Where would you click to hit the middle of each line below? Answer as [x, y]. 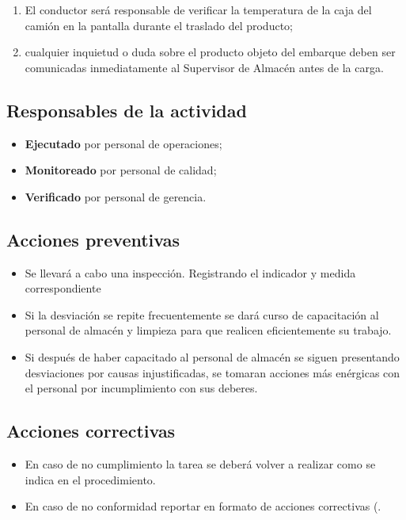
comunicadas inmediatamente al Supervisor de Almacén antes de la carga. [204, 67]
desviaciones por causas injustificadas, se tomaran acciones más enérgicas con [212, 372]
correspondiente [63, 288]
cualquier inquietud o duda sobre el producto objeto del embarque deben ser [210, 52]
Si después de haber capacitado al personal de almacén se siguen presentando [212, 356]
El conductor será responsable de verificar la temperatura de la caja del [198, 10]
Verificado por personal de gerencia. [116, 196]
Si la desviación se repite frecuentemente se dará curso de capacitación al [202, 314]
